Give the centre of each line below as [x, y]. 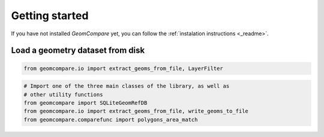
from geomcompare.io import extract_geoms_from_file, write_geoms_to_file [136, 111]
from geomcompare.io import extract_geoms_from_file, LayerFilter [123, 68]
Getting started [50, 16]
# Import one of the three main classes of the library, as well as [127, 86]
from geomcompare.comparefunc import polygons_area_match [111, 119]
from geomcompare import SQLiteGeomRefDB [85, 103]
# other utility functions [63, 95]
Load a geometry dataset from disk [78, 51]
